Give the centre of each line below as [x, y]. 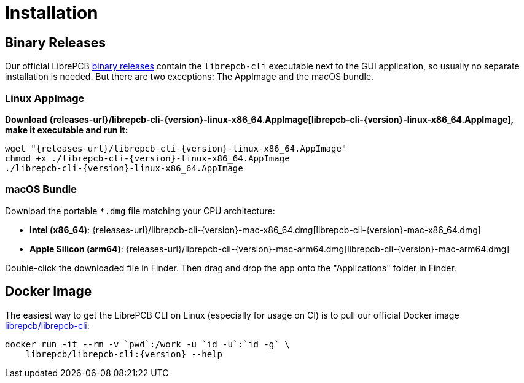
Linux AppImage [45, 98]
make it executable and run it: [67, 130]
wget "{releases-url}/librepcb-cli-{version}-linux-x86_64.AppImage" [176, 148]
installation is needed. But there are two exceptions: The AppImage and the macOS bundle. [190, 77]
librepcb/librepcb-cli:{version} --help [124, 354]
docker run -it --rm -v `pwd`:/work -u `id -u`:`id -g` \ [147, 344]
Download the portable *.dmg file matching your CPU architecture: [140, 211]
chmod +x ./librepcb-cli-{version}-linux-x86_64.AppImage [147, 158]
